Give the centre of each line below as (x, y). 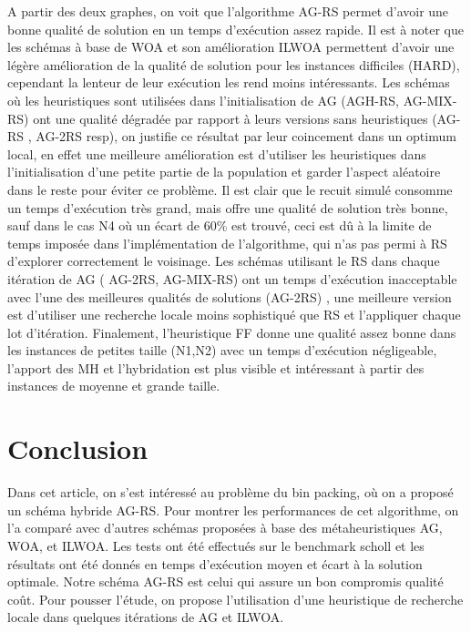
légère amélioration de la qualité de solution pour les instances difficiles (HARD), (234, 64)
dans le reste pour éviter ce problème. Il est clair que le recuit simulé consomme (230, 189)
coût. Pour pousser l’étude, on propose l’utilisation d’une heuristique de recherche (235, 599)
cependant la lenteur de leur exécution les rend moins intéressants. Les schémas (229, 82)
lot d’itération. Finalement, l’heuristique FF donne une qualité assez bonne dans (232, 332)
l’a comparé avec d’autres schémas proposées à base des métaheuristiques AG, (225, 528)
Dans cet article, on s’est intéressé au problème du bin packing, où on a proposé (230, 492)
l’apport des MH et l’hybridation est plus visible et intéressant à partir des (216, 367)
